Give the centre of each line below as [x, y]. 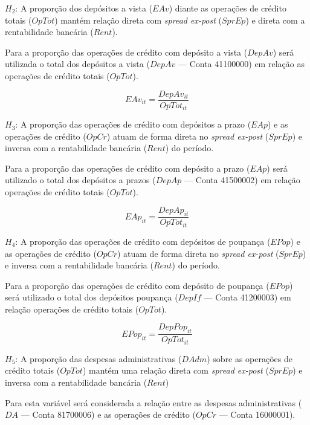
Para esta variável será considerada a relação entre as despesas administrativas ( [153, 402]
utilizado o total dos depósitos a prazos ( [80, 180]
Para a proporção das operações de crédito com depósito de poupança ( [137, 285]
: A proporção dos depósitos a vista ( [84, 8]
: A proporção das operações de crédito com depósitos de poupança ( [143, 241]
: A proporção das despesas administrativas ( [98, 358]
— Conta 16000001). [257, 414]
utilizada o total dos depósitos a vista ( [77, 64]
